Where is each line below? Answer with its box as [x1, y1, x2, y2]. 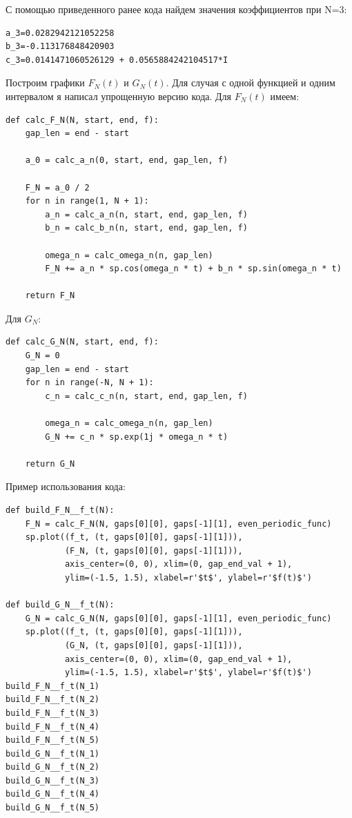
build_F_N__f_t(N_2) [6, 694, 100, 705]
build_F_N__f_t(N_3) [6, 708, 100, 718]
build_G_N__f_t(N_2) [6, 762, 100, 772]
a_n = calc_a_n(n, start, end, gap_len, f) [45, 209, 248, 220]
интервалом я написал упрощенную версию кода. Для [6, 88, 232, 103]
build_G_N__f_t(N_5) [6, 803, 100, 813]
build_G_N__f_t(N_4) [6, 789, 100, 799]
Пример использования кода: [6, 479, 126, 494]
